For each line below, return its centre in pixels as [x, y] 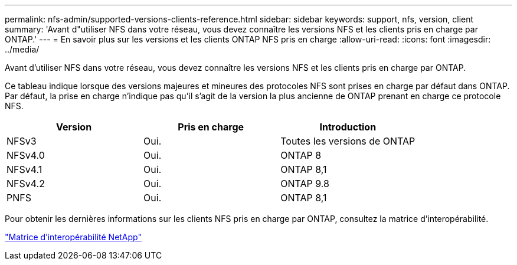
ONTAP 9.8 [305, 184]
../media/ [22, 49]
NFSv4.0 [26, 155]
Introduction [348, 127]
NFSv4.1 [24, 169]
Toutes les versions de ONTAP [348, 141]
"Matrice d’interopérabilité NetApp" [73, 237]
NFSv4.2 [26, 184]
